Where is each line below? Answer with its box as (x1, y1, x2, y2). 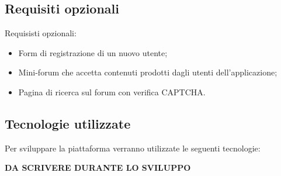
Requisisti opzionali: (5, 27, 77, 39)
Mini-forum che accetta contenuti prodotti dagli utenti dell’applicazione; (18, 66, 277, 78)
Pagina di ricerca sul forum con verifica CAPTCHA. (18, 85, 206, 98)
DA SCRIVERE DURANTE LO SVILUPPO (5, 161, 191, 174)
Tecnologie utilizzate (5, 114, 131, 132)
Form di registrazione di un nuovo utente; (18, 46, 168, 58)
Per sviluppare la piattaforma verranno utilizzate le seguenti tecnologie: (5, 142, 261, 154)
